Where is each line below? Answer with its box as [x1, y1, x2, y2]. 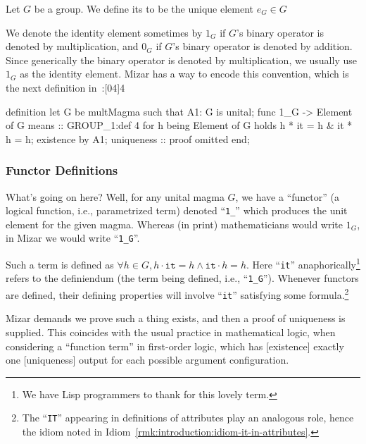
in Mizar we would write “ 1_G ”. [6, 230, 140, 245]
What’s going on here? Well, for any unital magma [6, 189, 225, 204]
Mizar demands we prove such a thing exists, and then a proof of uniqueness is [6, 311, 346, 326]
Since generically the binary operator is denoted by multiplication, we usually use [6, 52, 357, 67]
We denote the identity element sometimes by [6, 25, 203, 39]
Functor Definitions [6, 161, 118, 179]
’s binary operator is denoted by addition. [172, 39, 353, 54]
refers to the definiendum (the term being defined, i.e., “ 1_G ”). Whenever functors [6, 271, 359, 285]
